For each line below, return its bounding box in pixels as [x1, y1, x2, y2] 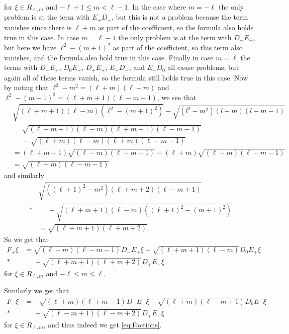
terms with [4, 62, 38, 72]
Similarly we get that [4, 285, 69, 296]
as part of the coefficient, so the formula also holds [98, 22, 254, 32]
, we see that [157, 92, 197, 102]
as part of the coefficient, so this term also [113, 42, 243, 52]
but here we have [4, 42, 57, 52]
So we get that [4, 233, 49, 244]
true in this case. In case [4, 32, 79, 42]
